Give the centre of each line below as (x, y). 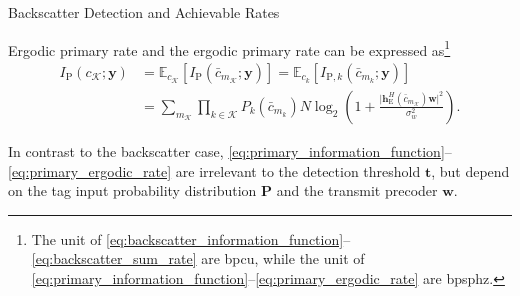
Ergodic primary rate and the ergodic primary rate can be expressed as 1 (229, 48)
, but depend (470, 170)
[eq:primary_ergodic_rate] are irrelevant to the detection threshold (214, 170)
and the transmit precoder (357, 190)
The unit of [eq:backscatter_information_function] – (191, 238)
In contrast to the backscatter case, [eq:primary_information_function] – (230, 150)
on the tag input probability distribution (132, 190)
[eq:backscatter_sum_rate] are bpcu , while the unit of (198, 258)
